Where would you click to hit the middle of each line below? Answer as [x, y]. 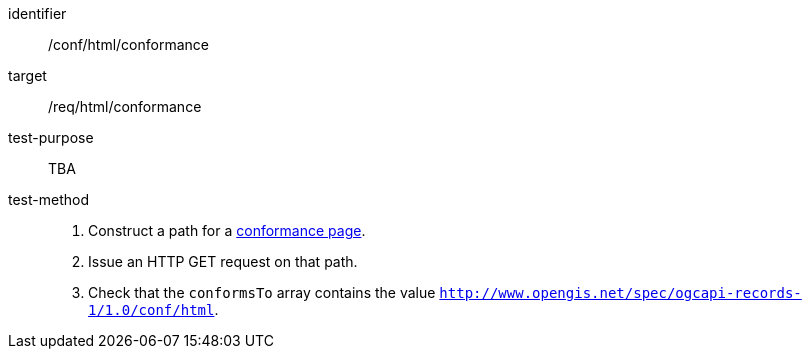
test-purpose [51, 137]
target [27, 75]
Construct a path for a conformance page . [227, 230]
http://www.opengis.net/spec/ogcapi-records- [620, 293]
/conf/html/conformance [128, 44]
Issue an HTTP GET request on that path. [223, 261]
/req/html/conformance [125, 106]
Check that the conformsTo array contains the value [262, 292]
